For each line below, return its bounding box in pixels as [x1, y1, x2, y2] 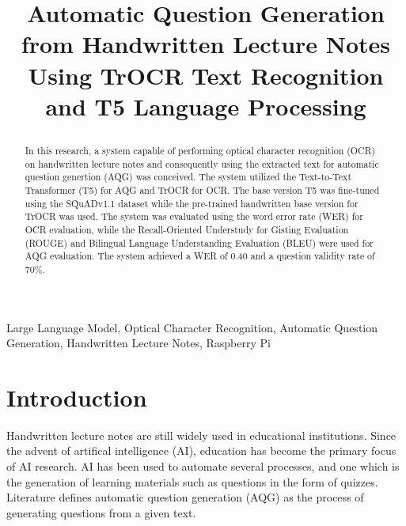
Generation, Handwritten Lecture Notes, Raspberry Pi [6, 335, 271, 351]
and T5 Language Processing [45, 89, 366, 122]
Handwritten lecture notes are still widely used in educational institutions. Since [6, 426, 397, 443]
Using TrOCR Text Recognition [28, 59, 384, 91]
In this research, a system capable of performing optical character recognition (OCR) [25, 143, 376, 157]
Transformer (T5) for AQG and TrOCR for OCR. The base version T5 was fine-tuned [25, 183, 380, 196]
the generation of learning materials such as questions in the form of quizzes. [6, 473, 378, 490]
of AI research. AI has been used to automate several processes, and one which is [6, 458, 400, 474]
